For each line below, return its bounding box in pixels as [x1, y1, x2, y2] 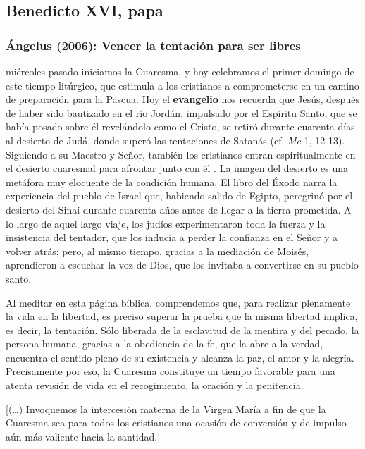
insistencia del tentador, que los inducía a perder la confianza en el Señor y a [6, 230, 338, 245]
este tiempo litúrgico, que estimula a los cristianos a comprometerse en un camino [6, 78, 359, 92]
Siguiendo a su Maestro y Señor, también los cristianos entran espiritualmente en [6, 147, 356, 161]
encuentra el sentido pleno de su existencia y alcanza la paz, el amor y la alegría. [6, 350, 354, 364]
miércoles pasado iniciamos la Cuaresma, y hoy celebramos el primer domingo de [6, 64, 354, 78]
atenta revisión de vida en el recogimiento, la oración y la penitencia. [6, 378, 304, 393]
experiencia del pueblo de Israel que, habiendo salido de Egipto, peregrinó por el [6, 188, 353, 203]
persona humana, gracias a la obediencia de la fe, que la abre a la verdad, [6, 336, 323, 351]
